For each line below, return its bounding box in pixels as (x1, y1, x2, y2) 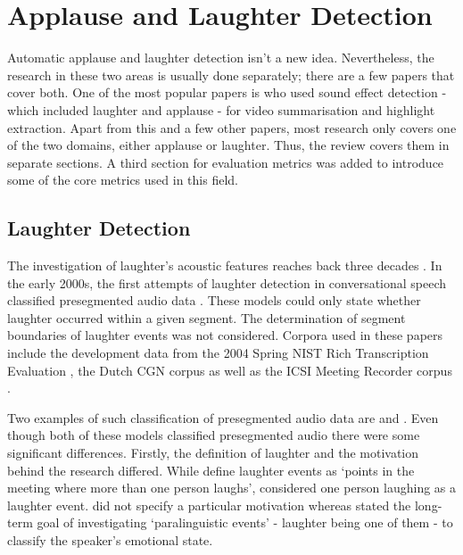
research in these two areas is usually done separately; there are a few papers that (7, 65, 455, 84)
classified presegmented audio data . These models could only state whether (7, 291, 421, 310)
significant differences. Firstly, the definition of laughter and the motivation (7, 443, 419, 462)
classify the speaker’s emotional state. (7, 530, 213, 549)
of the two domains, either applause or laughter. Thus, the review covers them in (7, 136, 450, 154)
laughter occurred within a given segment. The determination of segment (7, 308, 406, 327)
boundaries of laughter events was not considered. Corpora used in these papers (7, 326, 443, 344)
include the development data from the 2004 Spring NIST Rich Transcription (7, 344, 429, 362)
